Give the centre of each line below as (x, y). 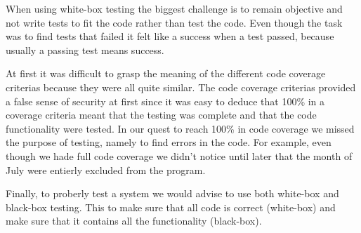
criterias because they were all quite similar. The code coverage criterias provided (181, 87)
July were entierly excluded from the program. (106, 169)
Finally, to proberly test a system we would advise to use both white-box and (172, 193)
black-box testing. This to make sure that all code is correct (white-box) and (171, 207)
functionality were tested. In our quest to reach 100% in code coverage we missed (180, 128)
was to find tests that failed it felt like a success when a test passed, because (170, 36)
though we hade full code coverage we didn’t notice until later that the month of (179, 155)
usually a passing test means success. (85, 49)
